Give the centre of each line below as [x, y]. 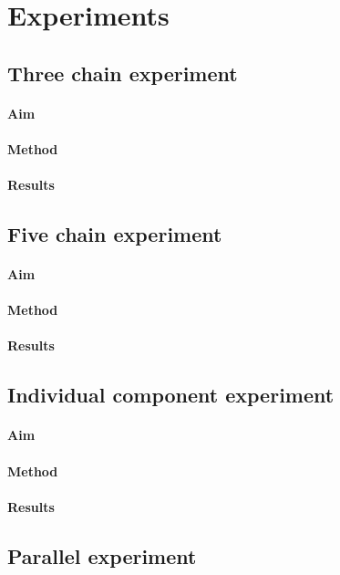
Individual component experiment [171, 395]
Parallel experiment [102, 555]
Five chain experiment [115, 234]
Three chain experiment [123, 73]
